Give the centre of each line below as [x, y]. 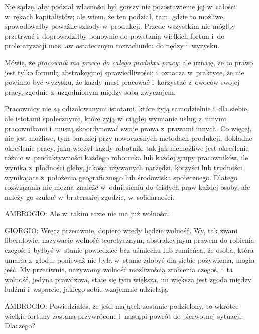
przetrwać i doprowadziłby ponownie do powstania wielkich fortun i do [115, 35]
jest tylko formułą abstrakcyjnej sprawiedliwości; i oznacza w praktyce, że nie [124, 72]
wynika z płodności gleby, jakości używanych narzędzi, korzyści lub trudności [123, 167]
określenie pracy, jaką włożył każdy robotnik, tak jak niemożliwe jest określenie [127, 147]
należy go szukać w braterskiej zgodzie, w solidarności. [90, 197]
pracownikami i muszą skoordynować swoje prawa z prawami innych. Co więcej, [128, 128]
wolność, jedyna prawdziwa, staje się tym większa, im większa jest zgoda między [128, 279]
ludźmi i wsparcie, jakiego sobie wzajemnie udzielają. [87, 289]
